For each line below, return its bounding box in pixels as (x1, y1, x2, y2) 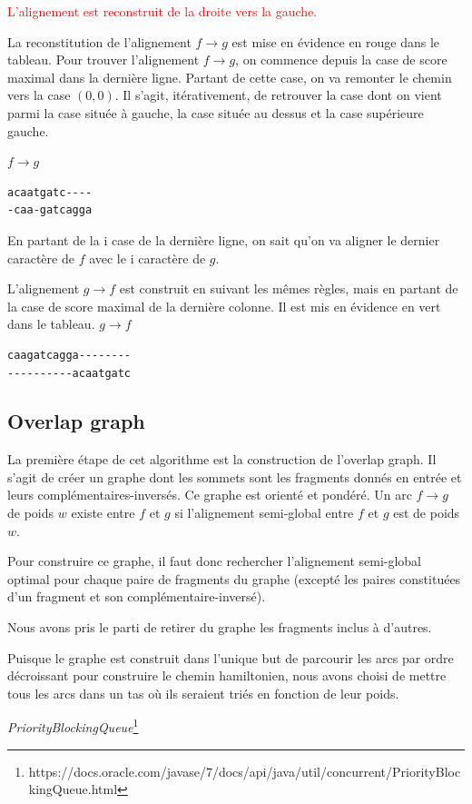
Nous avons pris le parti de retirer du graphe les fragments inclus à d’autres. (7, 618, 432, 637)
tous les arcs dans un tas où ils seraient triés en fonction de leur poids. (7, 683, 399, 702)
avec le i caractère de (89, 248, 206, 267)
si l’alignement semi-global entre (174, 503, 354, 522)
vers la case (7, 85, 71, 104)
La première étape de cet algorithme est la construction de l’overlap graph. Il (7, 450, 437, 469)
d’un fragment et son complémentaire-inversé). (7, 587, 266, 606)
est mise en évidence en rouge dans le (231, 32, 440, 51)
